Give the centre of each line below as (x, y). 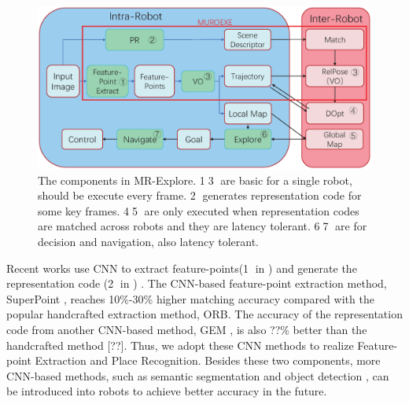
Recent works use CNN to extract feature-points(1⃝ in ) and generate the (182, 268)
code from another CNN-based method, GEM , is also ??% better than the (187, 329)
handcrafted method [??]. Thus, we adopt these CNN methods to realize (180, 345)
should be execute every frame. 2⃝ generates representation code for (200, 195)
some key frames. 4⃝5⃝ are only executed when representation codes (199, 210)
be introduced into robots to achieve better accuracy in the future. (167, 391)
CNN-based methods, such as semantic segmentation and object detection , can (198, 375)
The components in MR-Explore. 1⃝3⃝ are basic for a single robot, (195, 180)
